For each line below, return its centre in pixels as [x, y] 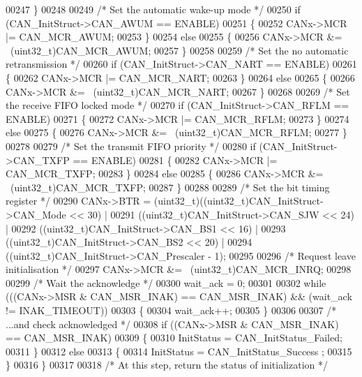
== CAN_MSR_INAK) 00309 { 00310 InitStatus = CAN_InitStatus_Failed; [174, 338]
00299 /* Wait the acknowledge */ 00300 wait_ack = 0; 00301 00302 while [166, 282]
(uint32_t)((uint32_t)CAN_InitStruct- [239, 201]
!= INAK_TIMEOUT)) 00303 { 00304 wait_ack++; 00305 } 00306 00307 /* [171, 310]
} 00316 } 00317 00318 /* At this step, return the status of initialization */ [167, 365]
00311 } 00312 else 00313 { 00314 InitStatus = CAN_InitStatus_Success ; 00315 [179, 351]
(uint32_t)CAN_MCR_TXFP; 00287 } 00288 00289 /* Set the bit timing [170, 187]
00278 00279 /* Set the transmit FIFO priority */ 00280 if [131, 146]
